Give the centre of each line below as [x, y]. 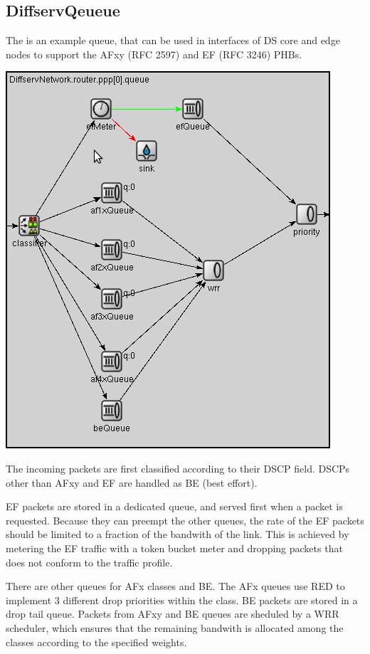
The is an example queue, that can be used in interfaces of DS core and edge [173, 40]
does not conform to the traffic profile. [89, 562]
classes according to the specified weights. [96, 642]
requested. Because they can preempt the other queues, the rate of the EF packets [185, 520]
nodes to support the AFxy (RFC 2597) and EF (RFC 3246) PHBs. [154, 54]
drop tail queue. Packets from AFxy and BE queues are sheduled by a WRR [173, 614]
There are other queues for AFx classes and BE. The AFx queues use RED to [175, 586]
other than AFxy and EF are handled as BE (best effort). [132, 482]
